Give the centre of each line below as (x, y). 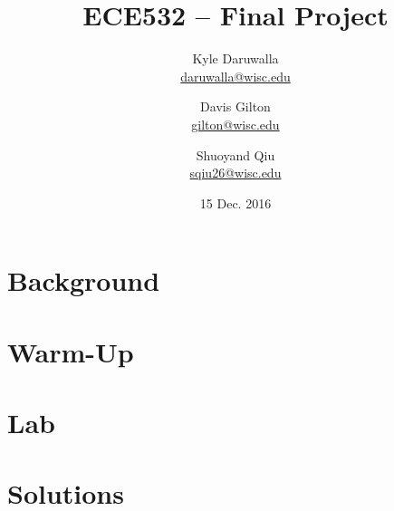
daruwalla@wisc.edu (235, 76)
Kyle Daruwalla (235, 58)
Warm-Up (71, 351)
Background (84, 280)
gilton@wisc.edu (235, 124)
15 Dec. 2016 (235, 202)
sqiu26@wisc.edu (235, 173)
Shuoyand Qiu (235, 154)
